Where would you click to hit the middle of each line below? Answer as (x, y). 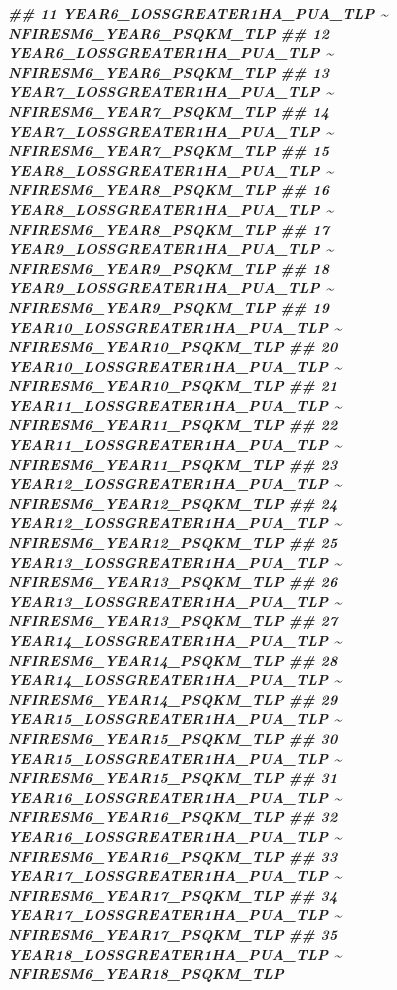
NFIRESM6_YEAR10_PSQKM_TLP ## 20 (173, 346)
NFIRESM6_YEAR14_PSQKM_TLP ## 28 (173, 659)
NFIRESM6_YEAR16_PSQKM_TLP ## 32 (173, 816)
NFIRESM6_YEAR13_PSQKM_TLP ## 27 (173, 620)
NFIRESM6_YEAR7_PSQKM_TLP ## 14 (168, 110)
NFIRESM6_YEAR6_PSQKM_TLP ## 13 (168, 71)
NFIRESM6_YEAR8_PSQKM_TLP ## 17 (168, 228)
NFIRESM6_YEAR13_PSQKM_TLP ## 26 (173, 581)
